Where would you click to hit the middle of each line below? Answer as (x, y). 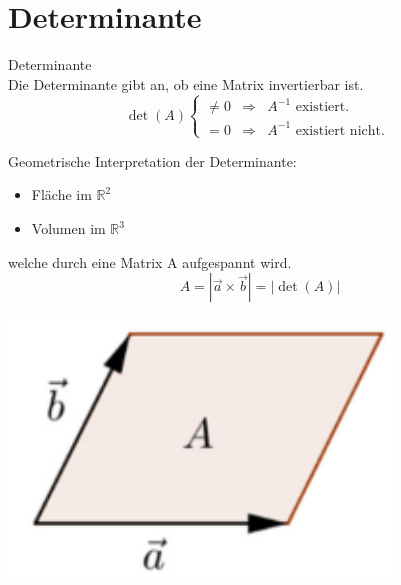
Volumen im (68, 228)
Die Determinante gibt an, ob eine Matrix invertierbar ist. (186, 83)
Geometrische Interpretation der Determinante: (152, 160)
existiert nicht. (340, 130)
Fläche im (61, 194)
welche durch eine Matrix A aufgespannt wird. (150, 261)
